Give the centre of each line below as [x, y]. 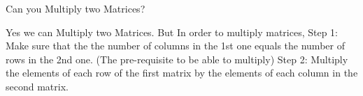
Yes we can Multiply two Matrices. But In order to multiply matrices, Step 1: [172, 32]
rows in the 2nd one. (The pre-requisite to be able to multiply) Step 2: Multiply [177, 59]
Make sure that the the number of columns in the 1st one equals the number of [175, 46]
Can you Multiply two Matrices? [76, 8]
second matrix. [37, 86]
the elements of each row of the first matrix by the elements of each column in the [182, 73]
